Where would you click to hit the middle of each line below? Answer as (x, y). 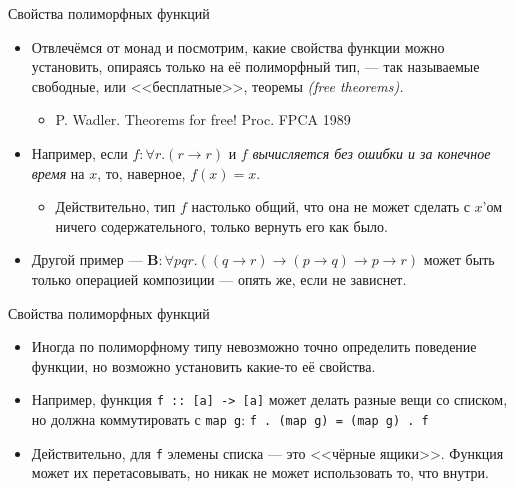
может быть (459, 259)
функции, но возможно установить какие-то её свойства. (203, 365)
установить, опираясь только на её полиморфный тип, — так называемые (255, 66)
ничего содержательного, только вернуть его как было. (221, 225)
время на (58, 172)
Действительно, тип (115, 206)
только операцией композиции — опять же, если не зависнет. (219, 278)
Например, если (79, 152)
